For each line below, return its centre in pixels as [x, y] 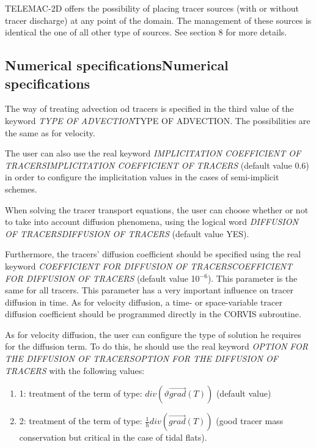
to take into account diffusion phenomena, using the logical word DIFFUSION [152, 222]
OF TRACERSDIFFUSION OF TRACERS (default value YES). [127, 233]
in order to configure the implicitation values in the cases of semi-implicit [142, 177]
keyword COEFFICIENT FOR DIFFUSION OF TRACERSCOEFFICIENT [149, 266]
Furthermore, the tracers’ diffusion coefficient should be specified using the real [153, 254]
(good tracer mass [250, 421]
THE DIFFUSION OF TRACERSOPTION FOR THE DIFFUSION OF [141, 358]
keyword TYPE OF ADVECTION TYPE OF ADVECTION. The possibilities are [158, 120]
